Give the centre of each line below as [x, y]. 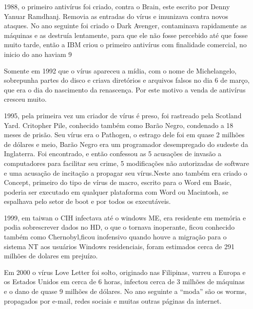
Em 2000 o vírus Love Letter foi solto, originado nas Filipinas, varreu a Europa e [125, 272]
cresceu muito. [25, 99]
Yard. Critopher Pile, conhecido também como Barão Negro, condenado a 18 [119, 125]
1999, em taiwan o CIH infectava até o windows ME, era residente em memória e [125, 217]
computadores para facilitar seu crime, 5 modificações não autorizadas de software [127, 163]
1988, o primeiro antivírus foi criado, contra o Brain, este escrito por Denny [117, 6]
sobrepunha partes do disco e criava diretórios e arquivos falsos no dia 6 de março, [127, 80]
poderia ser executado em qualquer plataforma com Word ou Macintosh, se [116, 191]
